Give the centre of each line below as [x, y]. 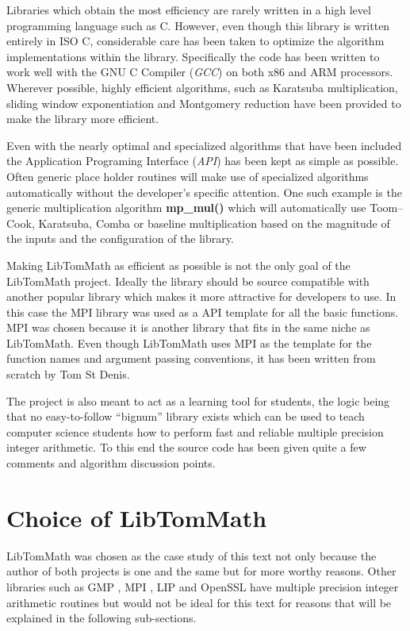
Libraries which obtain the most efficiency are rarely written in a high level [189, 10]
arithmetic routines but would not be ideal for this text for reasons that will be [199, 602]
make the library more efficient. [83, 119]
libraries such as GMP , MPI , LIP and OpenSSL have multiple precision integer [203, 586]
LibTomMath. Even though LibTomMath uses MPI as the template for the [189, 342]
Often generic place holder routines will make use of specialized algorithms [188, 176]
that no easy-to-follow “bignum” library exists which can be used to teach [186, 416]
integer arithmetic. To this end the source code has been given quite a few [186, 447]
